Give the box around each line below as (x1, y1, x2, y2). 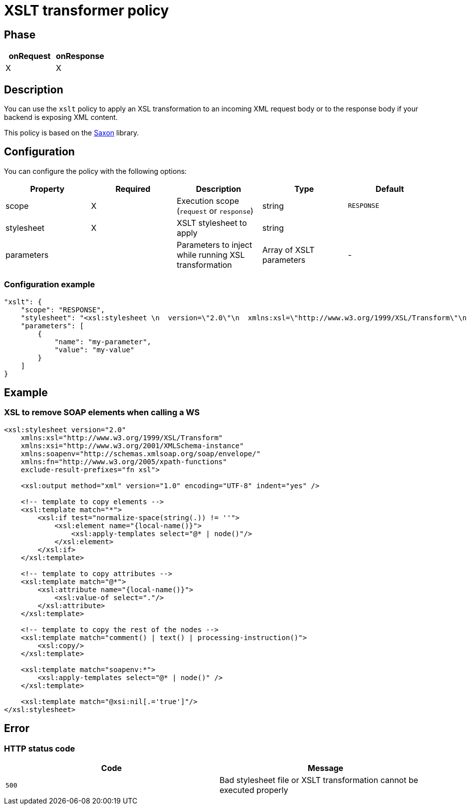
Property (30, 183, 65, 194)
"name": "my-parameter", (54, 337, 152, 346)
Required (115, 183, 151, 194)
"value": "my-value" (54, 345, 135, 354)
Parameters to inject (177, 239, 252, 250)
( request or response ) (177, 205, 253, 216)
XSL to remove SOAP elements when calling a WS (4, 407, 200, 418)
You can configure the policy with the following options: (4, 166, 187, 175)
